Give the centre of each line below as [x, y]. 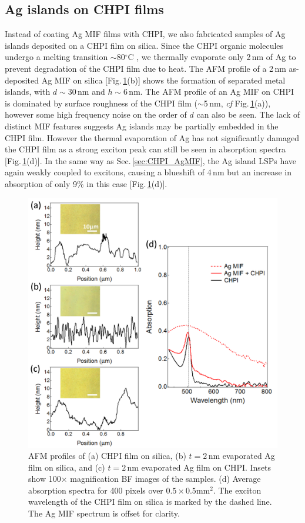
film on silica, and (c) [67, 467]
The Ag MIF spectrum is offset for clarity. [104, 513]
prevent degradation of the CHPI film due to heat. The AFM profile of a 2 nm [145, 68]
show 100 [45, 479]
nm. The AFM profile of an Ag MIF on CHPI [211, 91]
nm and [91, 91]
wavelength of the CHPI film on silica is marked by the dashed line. [150, 502]
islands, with [28, 91]
